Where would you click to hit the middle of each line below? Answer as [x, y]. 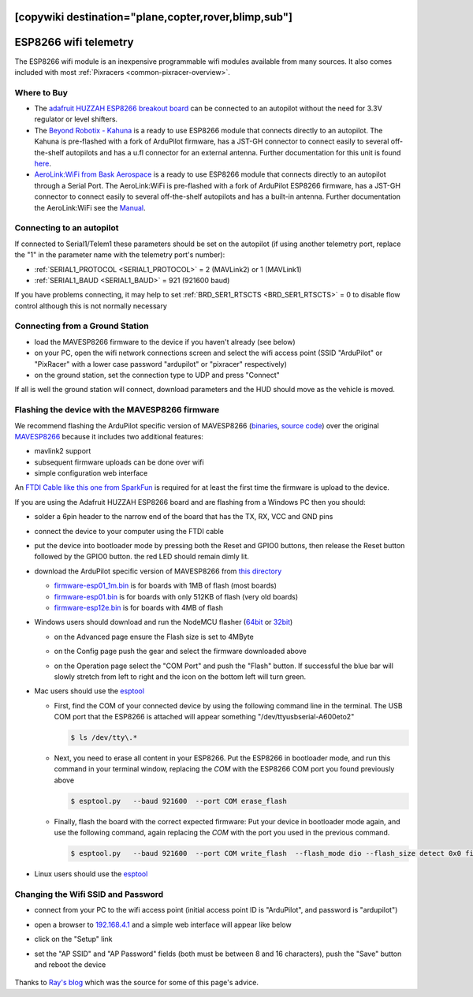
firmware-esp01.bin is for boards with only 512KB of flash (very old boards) [176, 596]
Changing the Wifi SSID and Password [89, 894]
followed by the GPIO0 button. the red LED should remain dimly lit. [142, 557]
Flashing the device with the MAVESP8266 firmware [117, 410]
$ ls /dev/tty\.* [104, 738]
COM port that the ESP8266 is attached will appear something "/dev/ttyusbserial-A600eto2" [204, 717]
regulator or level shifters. [76, 119]
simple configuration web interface [91, 473]
